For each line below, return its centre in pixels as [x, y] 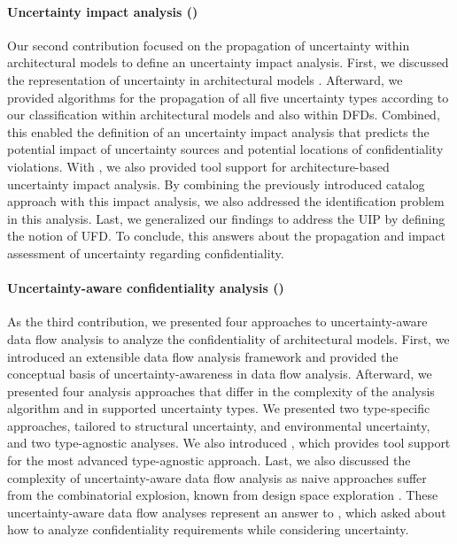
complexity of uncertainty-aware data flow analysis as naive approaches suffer [217, 477]
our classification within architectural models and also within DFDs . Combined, [224, 115]
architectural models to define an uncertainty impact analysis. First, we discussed [228, 62]
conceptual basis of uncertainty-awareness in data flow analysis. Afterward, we [220, 374]
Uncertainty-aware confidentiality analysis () [146, 288]
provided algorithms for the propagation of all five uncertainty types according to [228, 97]
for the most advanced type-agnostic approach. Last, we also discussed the [209, 460]
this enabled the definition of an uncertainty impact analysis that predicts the [218, 131]
